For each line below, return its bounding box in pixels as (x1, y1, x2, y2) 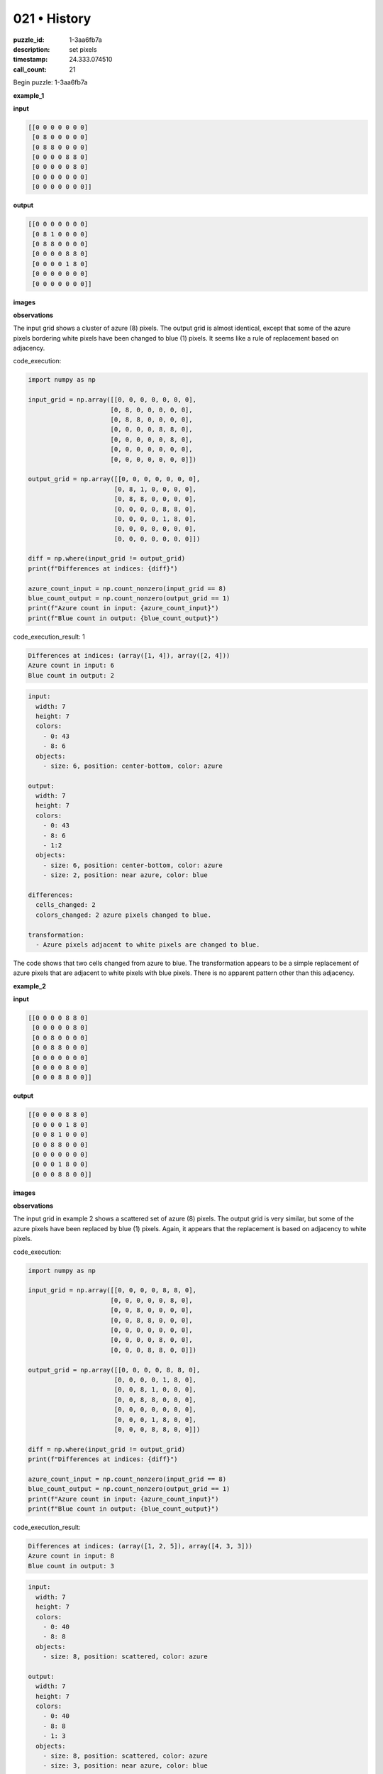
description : (13, 45, 50, 53)
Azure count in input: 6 (28, 661, 115, 670)
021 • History (13, 11, 91, 26)
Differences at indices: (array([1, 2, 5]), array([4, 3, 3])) (28, 1542, 253, 1550)
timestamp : (13, 55, 48, 64)
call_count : (13, 65, 48, 74)
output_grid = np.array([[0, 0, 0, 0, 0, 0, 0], (28, 475, 201, 483)
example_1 (13, 91, 45, 99)
